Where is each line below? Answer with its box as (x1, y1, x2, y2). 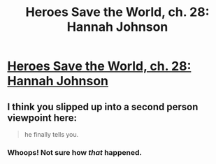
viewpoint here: (7, 112, 78, 124)
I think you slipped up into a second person (7, 100, 199, 112)
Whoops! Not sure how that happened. (7, 147, 142, 157)
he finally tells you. (24, 131, 79, 138)
